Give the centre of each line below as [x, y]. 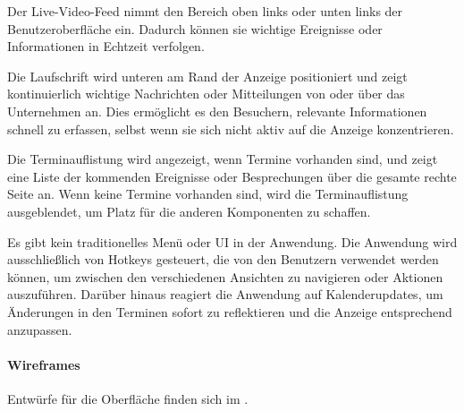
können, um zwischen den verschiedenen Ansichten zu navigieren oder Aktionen [225, 276]
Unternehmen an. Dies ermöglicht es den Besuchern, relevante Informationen [217, 111]
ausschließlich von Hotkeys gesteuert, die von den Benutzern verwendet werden [223, 259]
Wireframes [44, 364]
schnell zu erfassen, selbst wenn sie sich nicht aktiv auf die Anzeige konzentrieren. [231, 128]
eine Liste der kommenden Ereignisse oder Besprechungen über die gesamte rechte [232, 176]
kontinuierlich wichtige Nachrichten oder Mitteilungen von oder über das [206, 94]
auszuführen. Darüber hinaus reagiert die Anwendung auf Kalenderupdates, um [225, 294]
